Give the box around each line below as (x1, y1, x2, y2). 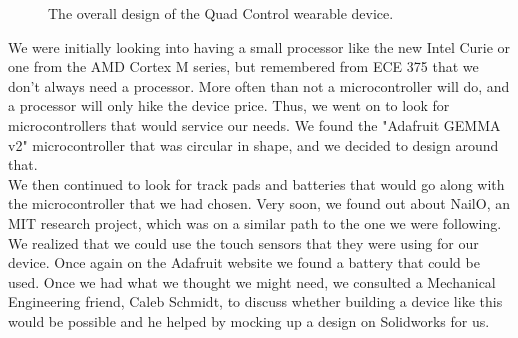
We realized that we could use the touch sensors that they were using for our (8, 232, 479, 253)
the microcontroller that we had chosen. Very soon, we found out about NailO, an (8, 193, 510, 214)
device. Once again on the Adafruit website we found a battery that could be (8, 252, 480, 273)
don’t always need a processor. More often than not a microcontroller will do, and (8, 75, 510, 96)
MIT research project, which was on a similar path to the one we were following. (8, 212, 502, 233)
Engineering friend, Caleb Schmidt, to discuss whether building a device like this (8, 291, 503, 312)
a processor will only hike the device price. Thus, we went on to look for (8, 95, 450, 116)
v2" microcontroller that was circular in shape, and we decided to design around (8, 134, 499, 155)
